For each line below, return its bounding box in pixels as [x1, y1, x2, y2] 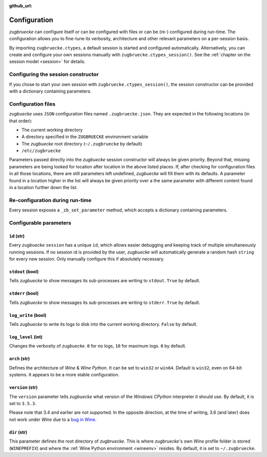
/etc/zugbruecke [21, 148, 61, 153]
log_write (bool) [9, 312, 47, 318]
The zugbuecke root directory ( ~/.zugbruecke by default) [21, 141, 142, 147]
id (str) [9, 233, 25, 239]
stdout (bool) [9, 268, 39, 274]
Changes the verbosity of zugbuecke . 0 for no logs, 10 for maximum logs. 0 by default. [9, 343, 186, 349]
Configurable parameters [9, 219, 72, 226]
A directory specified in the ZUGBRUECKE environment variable [21, 134, 148, 140]
